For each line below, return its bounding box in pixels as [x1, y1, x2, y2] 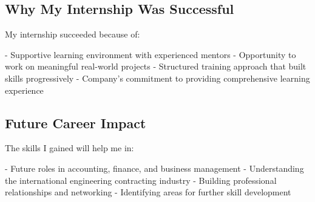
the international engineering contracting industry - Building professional [5, 174, 277, 186]
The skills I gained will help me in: [5, 142, 134, 154]
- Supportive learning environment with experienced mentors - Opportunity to [5, 48, 296, 60]
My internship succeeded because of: [5, 28, 140, 41]
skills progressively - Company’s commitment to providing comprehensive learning [5, 71, 310, 84]
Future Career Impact [5, 113, 146, 132]
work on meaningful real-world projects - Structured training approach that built [5, 60, 307, 73]
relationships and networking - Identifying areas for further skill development [5, 186, 291, 198]
